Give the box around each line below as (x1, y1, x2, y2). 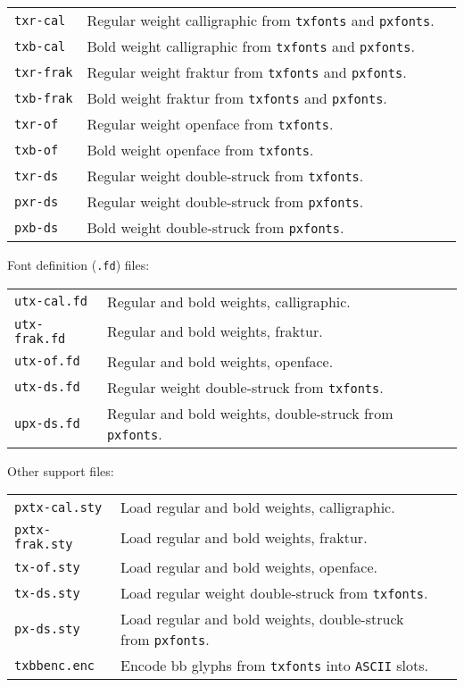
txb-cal (14, 38, 66, 54)
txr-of (14, 116, 59, 131)
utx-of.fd (14, 354, 80, 369)
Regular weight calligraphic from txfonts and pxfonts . (87, 10, 435, 30)
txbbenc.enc (14, 658, 95, 673)
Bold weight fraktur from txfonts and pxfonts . (87, 88, 387, 108)
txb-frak (14, 90, 73, 105)
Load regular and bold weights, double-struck (120, 608, 404, 630)
